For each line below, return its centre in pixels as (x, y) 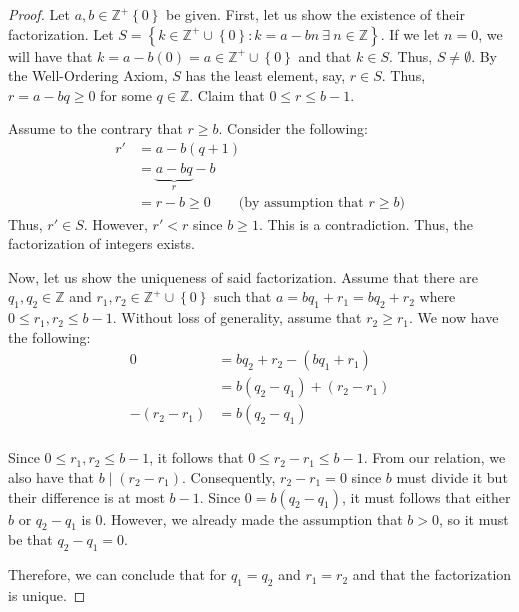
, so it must (473, 518)
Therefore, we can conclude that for (117, 574)
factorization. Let (61, 33)
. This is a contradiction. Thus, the (366, 223)
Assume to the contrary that (95, 128)
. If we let (410, 33)
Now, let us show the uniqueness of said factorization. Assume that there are (243, 276)
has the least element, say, (265, 75)
